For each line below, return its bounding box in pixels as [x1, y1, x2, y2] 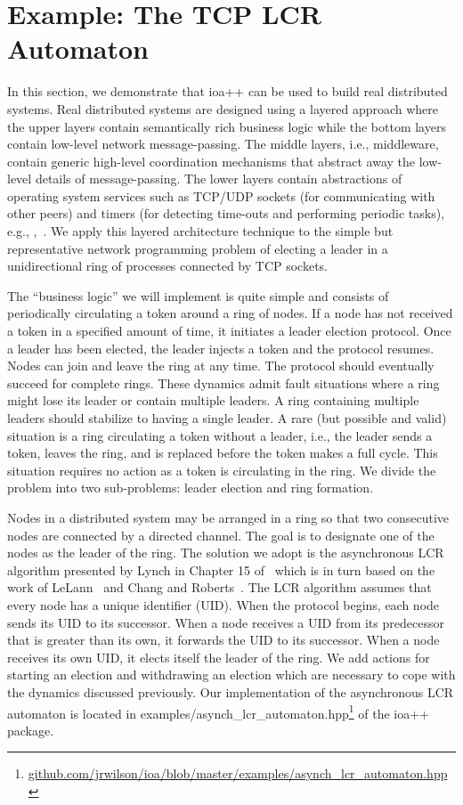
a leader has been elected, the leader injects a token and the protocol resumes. [7, 338, 435, 357]
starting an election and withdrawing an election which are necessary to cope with [7, 665, 456, 684]
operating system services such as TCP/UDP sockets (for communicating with [7, 186, 435, 205]
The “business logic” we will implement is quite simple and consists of [7, 286, 389, 305]
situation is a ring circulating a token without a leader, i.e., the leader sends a [7, 426, 433, 444]
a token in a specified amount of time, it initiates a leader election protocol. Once [7, 321, 451, 340]
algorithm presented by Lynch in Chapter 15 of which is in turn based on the [7, 560, 435, 579]
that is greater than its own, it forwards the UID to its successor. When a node [7, 630, 440, 649]
